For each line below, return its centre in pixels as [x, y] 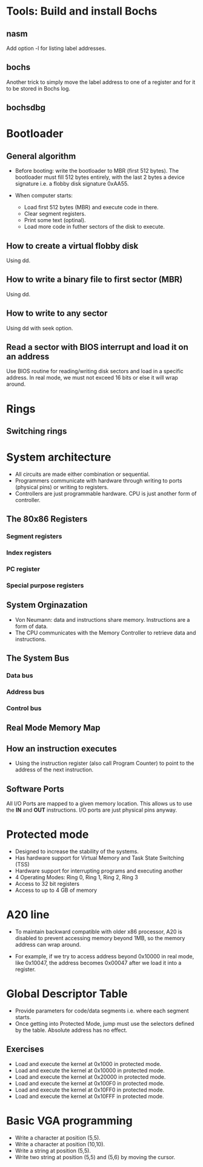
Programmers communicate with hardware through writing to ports [98, 480]
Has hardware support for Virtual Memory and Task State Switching [99, 858]
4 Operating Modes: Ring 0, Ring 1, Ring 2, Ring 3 [76, 877]
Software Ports [35, 789]
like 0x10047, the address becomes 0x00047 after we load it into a [98, 963]
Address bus [25, 692]
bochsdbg [26, 108]
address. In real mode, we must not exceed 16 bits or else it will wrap [92, 378]
